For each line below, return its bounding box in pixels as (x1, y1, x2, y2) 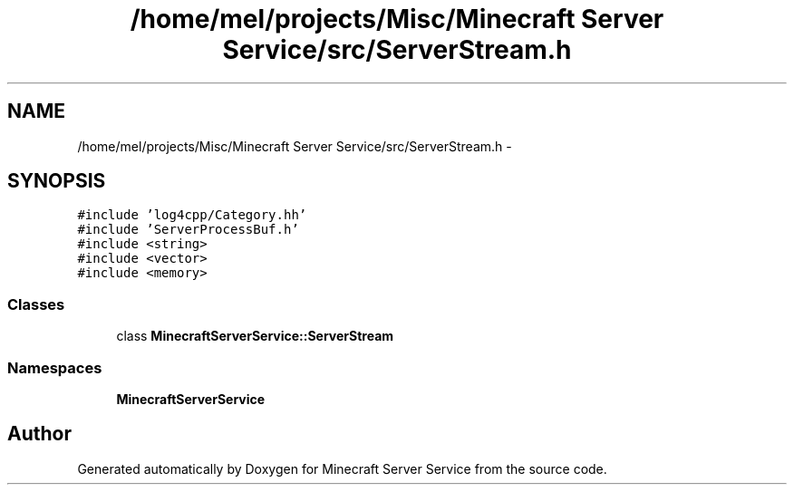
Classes (7, 294, 65, 314)
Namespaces (7, 358, 102, 377)
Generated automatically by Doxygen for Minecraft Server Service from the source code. (77, 460, 607, 477)
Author (7, 422, 72, 446)
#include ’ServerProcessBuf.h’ (77, 222, 299, 237)
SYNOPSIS (7, 169, 106, 193)
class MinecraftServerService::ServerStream (116, 328, 394, 344)
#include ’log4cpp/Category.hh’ (77, 207, 307, 223)
